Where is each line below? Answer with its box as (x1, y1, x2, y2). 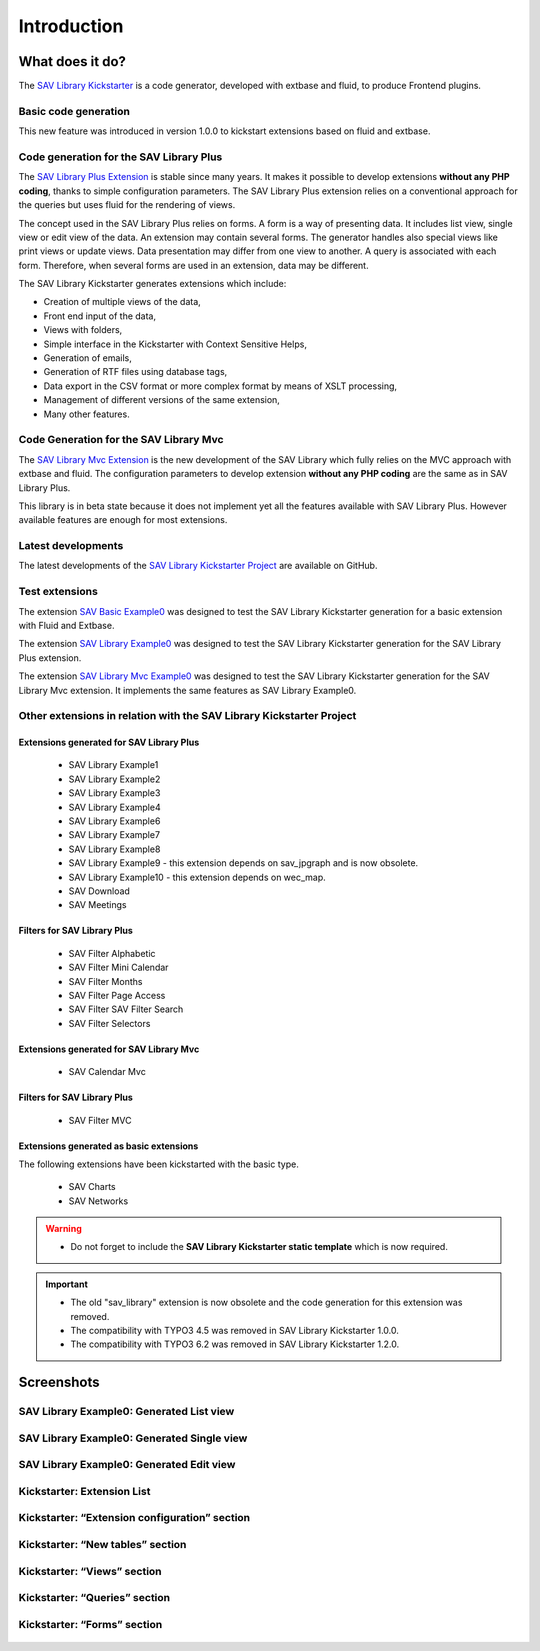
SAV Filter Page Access (68, 989, 166, 1001)
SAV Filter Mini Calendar (68, 961, 169, 974)
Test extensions (18, 585, 99, 599)
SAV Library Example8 (68, 843, 161, 855)
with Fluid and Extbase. (18, 619, 115, 631)
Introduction (18, 15, 124, 37)
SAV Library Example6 (68, 815, 161, 827)
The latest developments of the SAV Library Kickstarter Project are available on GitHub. (18, 560, 378, 572)
